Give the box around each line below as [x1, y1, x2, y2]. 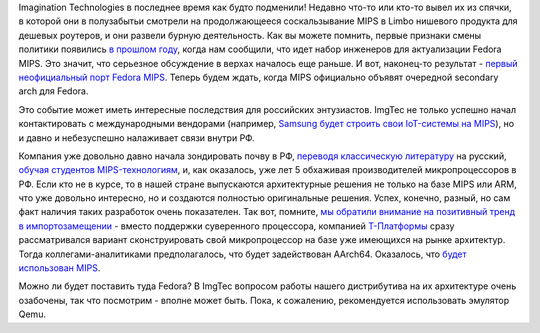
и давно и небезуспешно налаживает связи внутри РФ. [18, 131, 255, 144]
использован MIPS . [18, 262, 101, 274]
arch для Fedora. [18, 85, 89, 97]
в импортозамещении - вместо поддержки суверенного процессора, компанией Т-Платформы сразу [18, 220, 455, 232]
